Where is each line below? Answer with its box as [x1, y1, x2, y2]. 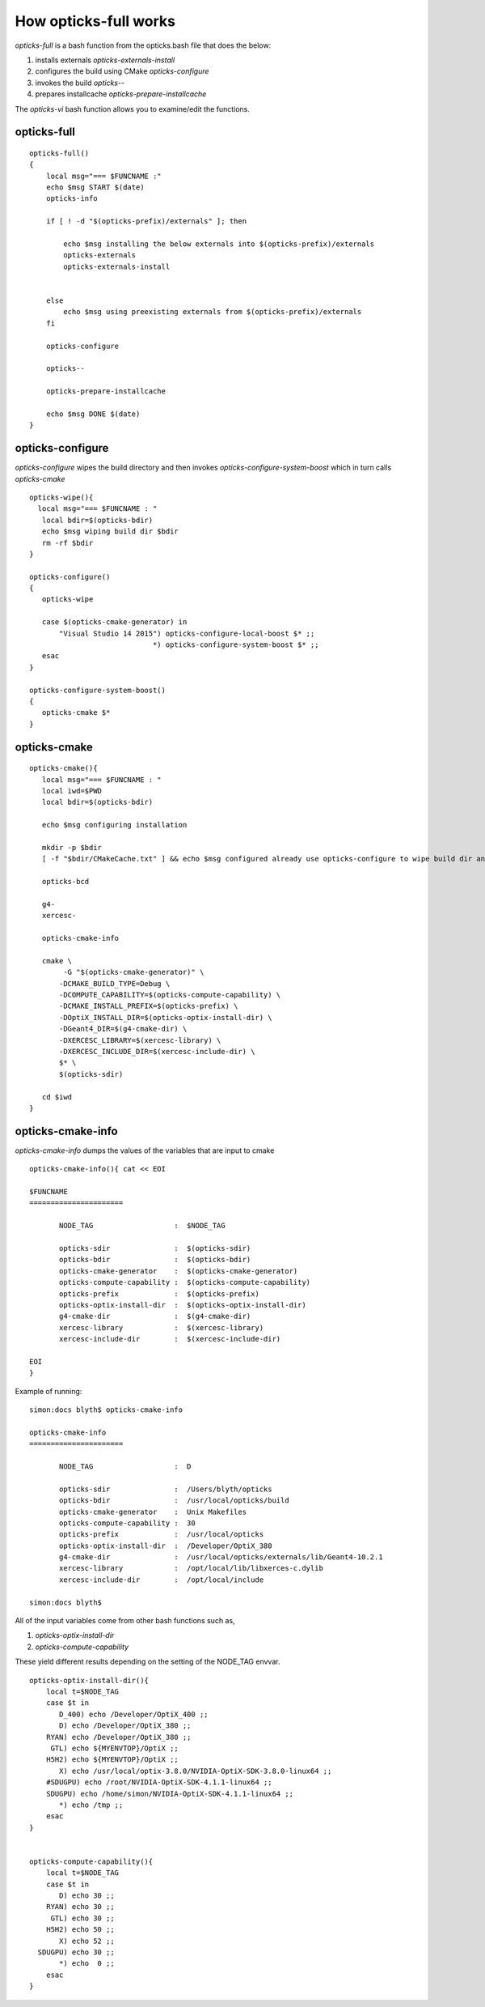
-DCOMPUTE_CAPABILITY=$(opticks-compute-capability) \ [59, 990, 281, 999]
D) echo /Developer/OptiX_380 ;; [59, 1721, 192, 1730]
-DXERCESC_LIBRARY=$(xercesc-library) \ [59, 1035, 221, 1044]
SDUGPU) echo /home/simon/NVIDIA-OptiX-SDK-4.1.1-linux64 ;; [45, 1789, 294, 1798]
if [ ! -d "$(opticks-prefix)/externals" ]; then [45, 217, 247, 226]
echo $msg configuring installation [41, 820, 188, 830]
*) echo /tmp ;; [59, 1800, 124, 1809]
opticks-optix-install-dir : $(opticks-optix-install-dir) [59, 1300, 306, 1309]
